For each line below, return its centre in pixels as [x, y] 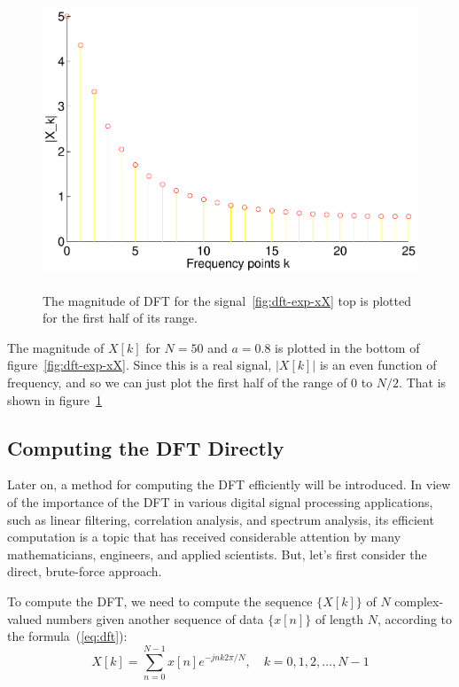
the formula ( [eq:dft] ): [67, 636]
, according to [415, 618]
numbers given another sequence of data [155, 618]
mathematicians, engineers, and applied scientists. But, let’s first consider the [217, 554]
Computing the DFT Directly [146, 447]
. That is [423, 382]
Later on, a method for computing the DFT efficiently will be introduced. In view [229, 484]
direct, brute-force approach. [85, 571]
